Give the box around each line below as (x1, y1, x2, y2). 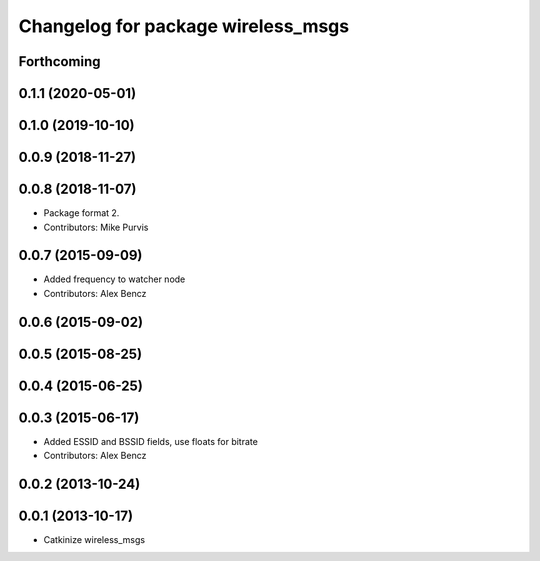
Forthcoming (18, 53, 101, 70)
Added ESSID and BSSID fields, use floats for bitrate (43, 435, 259, 447)
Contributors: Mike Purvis (43, 221, 149, 233)
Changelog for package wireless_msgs (18, 15, 350, 37)
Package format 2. (43, 207, 120, 219)
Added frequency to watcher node (43, 273, 186, 285)
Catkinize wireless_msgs (43, 534, 145, 546)
